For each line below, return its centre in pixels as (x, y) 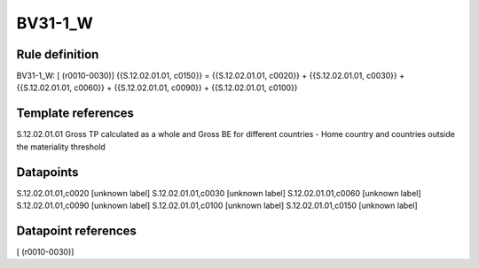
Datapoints (47, 172)
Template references (75, 114)
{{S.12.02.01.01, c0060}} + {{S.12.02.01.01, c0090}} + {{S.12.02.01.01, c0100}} (157, 88)
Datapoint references (77, 230)
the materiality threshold (61, 147)
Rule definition (58, 54)
